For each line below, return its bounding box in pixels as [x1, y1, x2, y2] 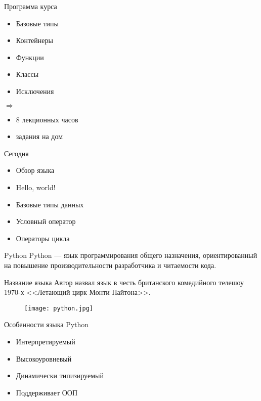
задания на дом [16, 131, 63, 142]
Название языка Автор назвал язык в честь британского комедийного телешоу [4, 277, 244, 287]
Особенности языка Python [4, 319, 89, 330]
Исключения [16, 85, 54, 96]
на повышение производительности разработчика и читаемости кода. [4, 259, 216, 270]
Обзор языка [16, 165, 55, 175]
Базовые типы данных [16, 199, 84, 209]
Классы [16, 69, 39, 79]
